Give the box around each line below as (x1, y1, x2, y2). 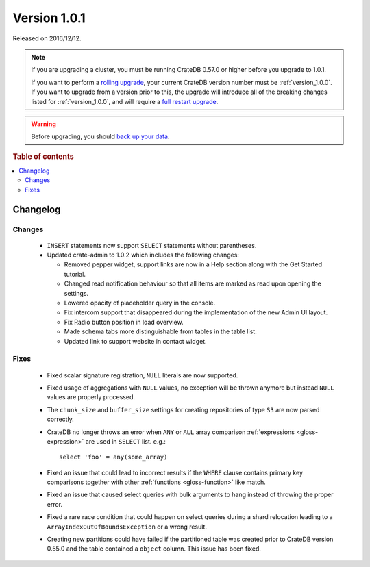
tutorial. (64, 270, 86, 278)
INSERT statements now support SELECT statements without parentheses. (47, 241, 257, 249)
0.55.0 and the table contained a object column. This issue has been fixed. (47, 544, 262, 553)
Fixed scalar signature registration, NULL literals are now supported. (47, 370, 238, 379)
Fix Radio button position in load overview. (64, 318, 184, 326)
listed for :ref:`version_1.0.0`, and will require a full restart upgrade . (31, 97, 219, 105)
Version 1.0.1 (12, 10, 86, 25)
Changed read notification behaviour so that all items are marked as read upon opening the (64, 279, 321, 288)
